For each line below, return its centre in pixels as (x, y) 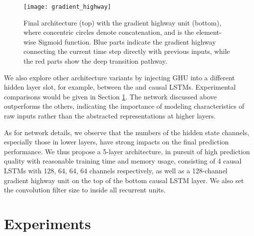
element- (209, 32)
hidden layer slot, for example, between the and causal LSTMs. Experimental (120, 87)
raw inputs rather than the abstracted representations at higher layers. (110, 116)
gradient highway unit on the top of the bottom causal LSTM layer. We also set (124, 180)
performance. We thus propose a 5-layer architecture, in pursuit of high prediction (127, 151)
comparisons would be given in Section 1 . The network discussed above (110, 96)
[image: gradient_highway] (67, 7)
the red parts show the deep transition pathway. (95, 61)
